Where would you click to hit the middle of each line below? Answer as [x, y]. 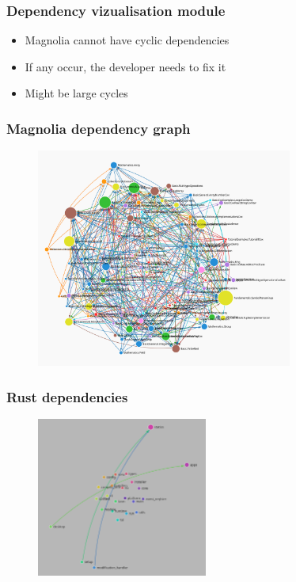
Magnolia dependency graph [99, 128]
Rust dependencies [67, 396]
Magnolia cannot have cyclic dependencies [127, 40]
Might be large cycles [76, 93]
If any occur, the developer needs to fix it [125, 66]
